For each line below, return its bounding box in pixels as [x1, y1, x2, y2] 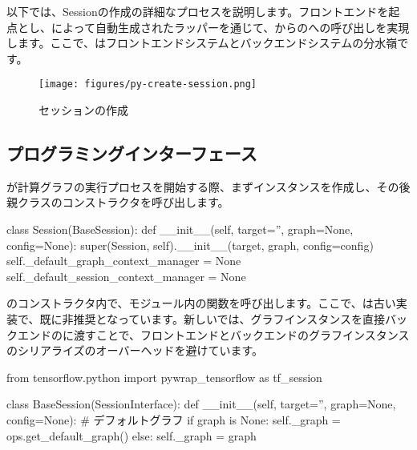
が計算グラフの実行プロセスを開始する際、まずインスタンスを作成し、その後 [6, 178, 411, 195]
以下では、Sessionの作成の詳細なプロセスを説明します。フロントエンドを [6, 3, 389, 19]
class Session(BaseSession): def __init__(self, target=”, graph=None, [6, 221, 354, 238]
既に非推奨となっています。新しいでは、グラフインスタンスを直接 [39, 310, 385, 327]
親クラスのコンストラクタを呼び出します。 [6, 194, 229, 211]
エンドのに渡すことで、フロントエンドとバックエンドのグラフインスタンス [17, 326, 410, 343]
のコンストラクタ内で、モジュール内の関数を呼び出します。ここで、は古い [6, 295, 396, 311]
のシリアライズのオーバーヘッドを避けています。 [6, 342, 264, 359]
